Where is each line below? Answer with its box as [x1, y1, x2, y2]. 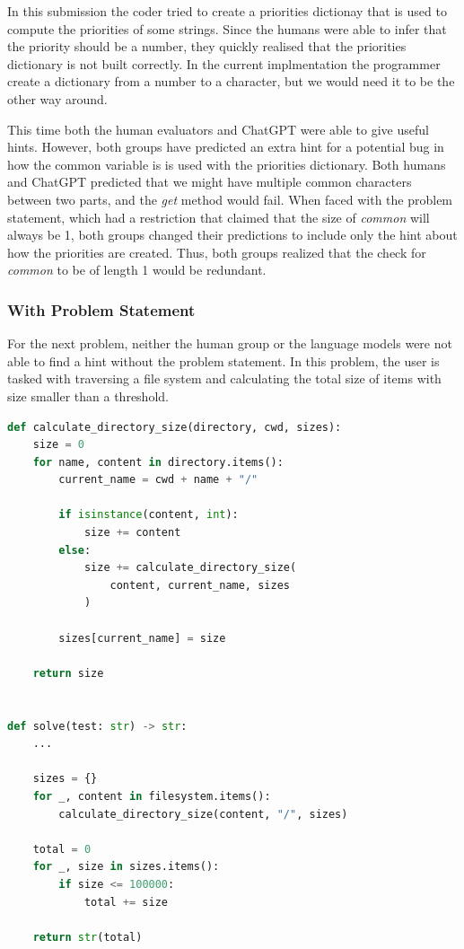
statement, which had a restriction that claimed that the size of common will [7, 207, 430, 226]
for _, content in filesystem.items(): [32, 789, 271, 803]
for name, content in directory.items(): [32, 455, 284, 469]
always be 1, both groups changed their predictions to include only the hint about [7, 225, 458, 244]
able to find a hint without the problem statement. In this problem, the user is [7, 351, 440, 370]
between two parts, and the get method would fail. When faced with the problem [7, 189, 453, 208]
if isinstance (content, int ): [58, 508, 239, 522]
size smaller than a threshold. [7, 386, 169, 405]
